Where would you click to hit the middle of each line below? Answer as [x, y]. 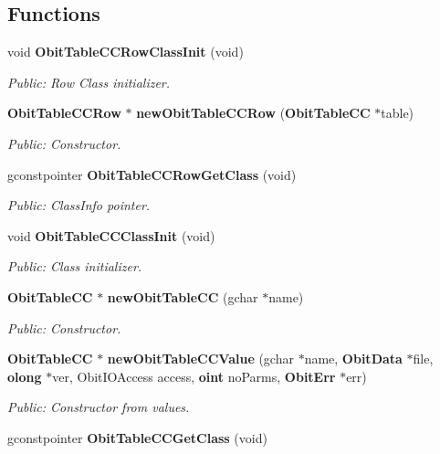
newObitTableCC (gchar [183, 296]
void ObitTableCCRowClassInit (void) [126, 52]
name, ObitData [353, 359]
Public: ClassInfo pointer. [79, 205]
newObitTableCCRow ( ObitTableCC [253, 113]
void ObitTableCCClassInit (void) [111, 235]
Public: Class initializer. [75, 266]
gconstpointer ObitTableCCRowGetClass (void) [152, 174]
